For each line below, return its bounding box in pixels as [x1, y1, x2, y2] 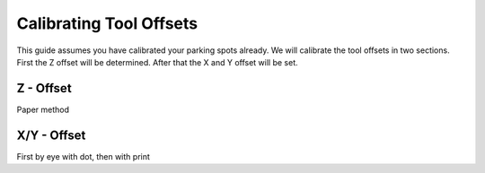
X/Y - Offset [16, 127, 86, 143]
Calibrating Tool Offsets [16, 13, 198, 33]
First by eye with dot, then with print [16, 151, 150, 161]
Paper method [16, 104, 69, 115]
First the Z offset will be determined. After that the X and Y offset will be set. [16, 56, 298, 67]
